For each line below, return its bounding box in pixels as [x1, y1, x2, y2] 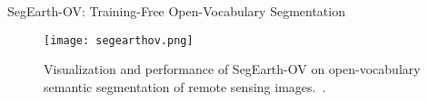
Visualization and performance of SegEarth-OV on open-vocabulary [44, 60, 421, 79]
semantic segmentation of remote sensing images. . [44, 77, 326, 96]
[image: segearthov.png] [44, 33, 194, 47]
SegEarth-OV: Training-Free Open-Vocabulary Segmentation [7, 2, 345, 20]
